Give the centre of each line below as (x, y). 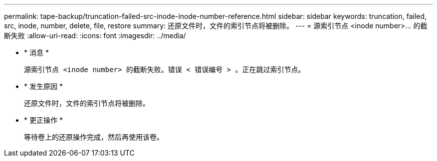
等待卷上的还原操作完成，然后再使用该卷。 (94, 137)
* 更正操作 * (43, 120)
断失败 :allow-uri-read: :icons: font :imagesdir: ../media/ (95, 36)
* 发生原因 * (43, 86)
